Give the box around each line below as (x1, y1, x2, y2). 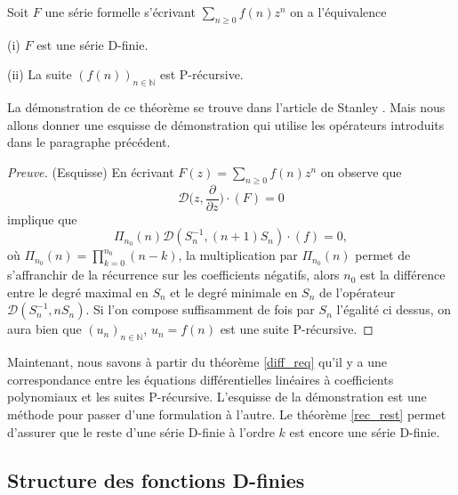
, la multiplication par (178, 246, 298, 264)
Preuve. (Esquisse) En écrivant (7, 162, 174, 181)
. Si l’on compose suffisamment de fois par (85, 300, 315, 319)
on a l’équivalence (290, 3, 387, 20)
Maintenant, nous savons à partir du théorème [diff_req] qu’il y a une (7, 353, 388, 371)
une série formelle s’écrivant (44, 3, 196, 20)
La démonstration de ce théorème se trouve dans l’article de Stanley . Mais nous (7, 98, 446, 117)
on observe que (320, 162, 402, 181)
